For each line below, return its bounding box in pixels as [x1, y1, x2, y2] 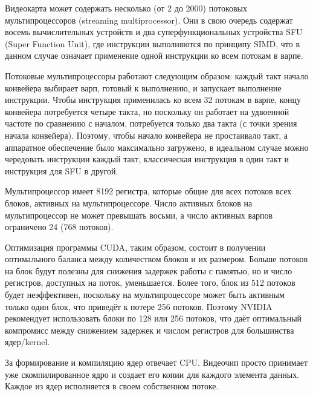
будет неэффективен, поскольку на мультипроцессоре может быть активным [5, 288, 285, 301]
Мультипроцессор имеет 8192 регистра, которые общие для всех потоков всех [5, 185, 292, 197]
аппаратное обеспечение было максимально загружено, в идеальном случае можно [5, 140, 309, 153]
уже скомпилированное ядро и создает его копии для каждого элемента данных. [5, 368, 300, 380]
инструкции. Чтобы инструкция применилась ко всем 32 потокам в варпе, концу [5, 93, 301, 106]
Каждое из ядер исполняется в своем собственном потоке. [5, 380, 219, 392]
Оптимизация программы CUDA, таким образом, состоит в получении [5, 240, 266, 253]
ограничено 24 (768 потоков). [5, 220, 114, 233]
